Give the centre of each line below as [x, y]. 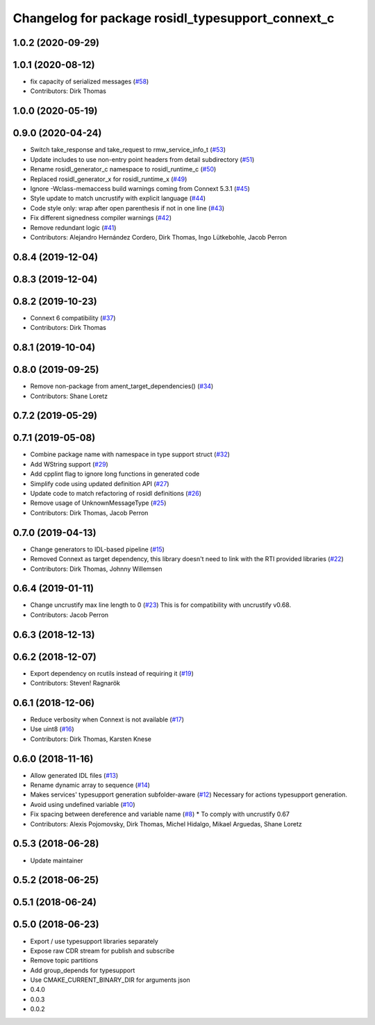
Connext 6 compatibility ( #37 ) [73, 318]
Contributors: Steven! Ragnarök [75, 683]
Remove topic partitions [64, 960]
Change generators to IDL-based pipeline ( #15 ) [97, 549]
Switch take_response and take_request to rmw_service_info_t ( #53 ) [128, 150]
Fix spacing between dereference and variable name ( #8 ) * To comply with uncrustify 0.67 [160, 814]
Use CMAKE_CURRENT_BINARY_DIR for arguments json [110, 980]
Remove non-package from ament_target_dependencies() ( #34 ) [122, 386]
